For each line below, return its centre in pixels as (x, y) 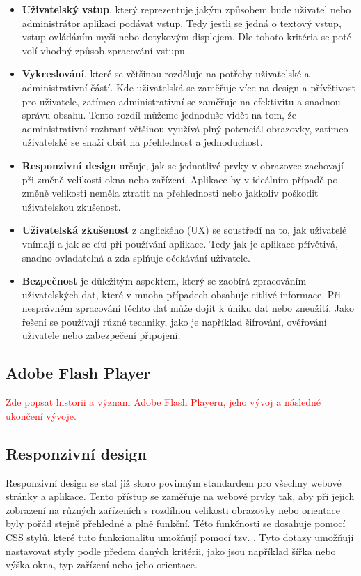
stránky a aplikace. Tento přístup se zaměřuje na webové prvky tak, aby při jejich (180, 496)
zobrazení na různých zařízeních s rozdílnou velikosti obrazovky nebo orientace (173, 509)
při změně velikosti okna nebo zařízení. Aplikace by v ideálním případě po (180, 179)
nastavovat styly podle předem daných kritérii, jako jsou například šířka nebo (171, 551)
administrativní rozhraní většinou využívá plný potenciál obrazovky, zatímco (185, 128)
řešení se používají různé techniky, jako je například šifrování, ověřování (174, 321)
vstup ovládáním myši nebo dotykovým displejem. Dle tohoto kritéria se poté (186, 37)
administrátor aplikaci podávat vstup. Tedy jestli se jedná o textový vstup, (182, 23)
